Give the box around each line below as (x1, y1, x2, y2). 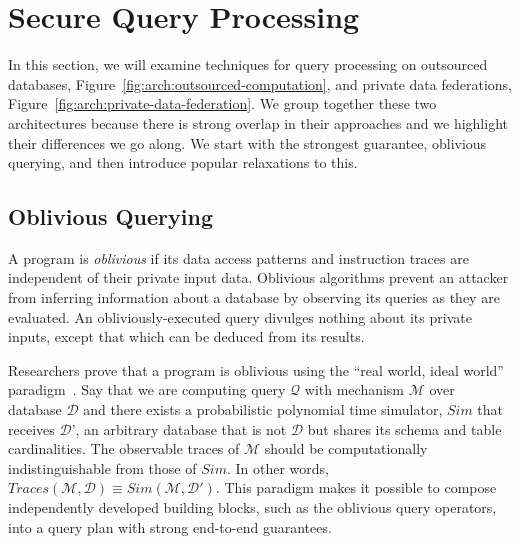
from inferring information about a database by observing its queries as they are (8, 287, 500, 308)
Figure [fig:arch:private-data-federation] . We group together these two (8, 93, 437, 114)
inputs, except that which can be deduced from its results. (8, 326, 365, 347)
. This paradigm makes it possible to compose (215, 477, 497, 498)
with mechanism (304, 379, 405, 400)
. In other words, (226, 457, 329, 478)
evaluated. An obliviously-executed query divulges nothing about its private (8, 306, 472, 327)
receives (8, 418, 55, 439)
